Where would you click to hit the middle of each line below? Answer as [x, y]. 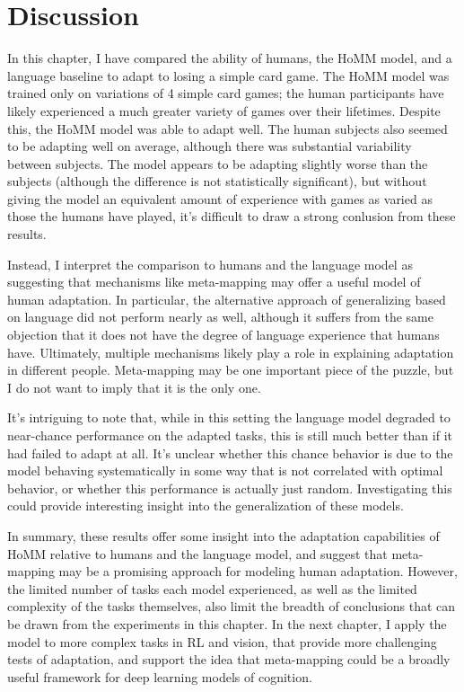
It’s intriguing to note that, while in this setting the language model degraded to [229, 417]
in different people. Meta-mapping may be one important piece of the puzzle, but [231, 370]
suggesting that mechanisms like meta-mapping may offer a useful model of [214, 282]
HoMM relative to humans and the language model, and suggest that [197, 553]
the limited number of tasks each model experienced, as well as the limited [212, 588]
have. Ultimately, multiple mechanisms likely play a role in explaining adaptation [231, 352]
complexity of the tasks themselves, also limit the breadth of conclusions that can [232, 606]
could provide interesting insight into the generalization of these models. [206, 506]
